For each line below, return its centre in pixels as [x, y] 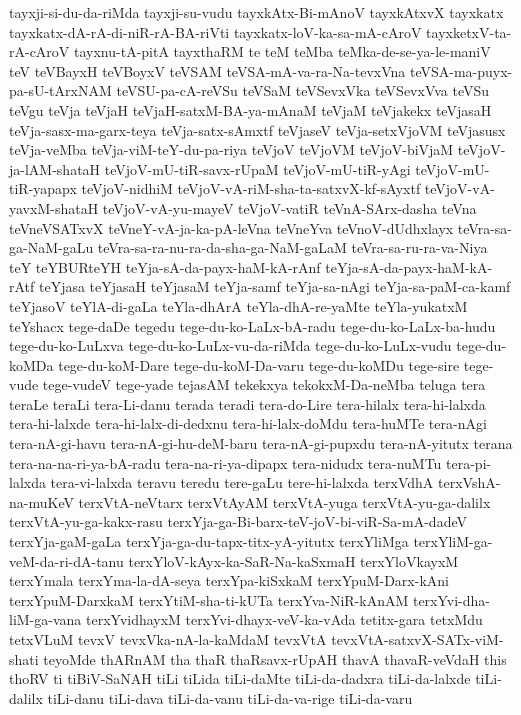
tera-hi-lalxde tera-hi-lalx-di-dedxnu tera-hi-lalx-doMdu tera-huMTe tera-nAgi [248, 423]
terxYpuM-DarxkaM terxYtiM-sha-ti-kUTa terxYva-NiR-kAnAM [209, 599]
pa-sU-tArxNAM [60, 90]
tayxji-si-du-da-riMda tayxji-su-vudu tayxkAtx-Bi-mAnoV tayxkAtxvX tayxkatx [256, 12]
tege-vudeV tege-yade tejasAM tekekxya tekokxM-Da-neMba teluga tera [264, 384]
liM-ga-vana [45, 619]
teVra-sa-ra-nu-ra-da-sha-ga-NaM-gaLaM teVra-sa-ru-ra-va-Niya [292, 247]
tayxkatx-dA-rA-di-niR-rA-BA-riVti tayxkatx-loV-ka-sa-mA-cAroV [215, 31]
